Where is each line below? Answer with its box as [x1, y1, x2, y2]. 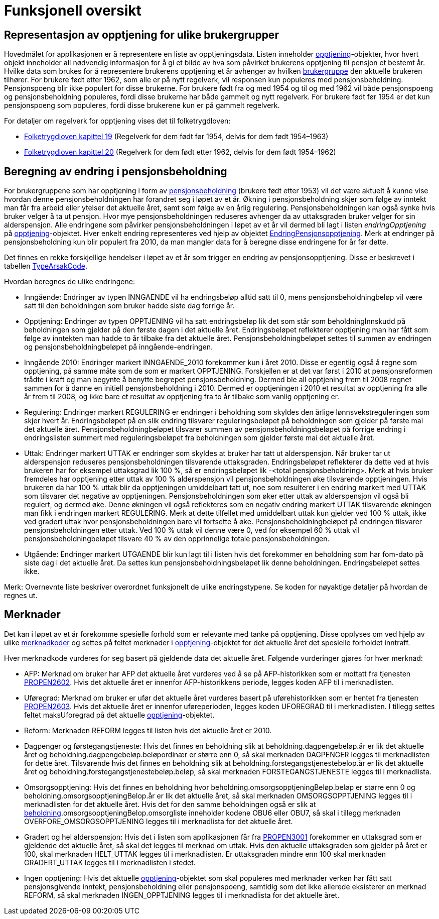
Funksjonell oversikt [4, 2, 141, 19]
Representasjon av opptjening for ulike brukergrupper [4, 28, 279, 41]
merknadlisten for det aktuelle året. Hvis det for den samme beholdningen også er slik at [24, 799, 316, 809]
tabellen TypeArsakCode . [4, 262, 87, 271]
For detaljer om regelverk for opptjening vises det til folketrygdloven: [4, 117, 231, 126]
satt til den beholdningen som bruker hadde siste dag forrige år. [24, 301, 235, 310]
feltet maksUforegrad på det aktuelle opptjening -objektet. [24, 710, 215, 719]
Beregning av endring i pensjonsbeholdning [4, 165, 227, 178]
